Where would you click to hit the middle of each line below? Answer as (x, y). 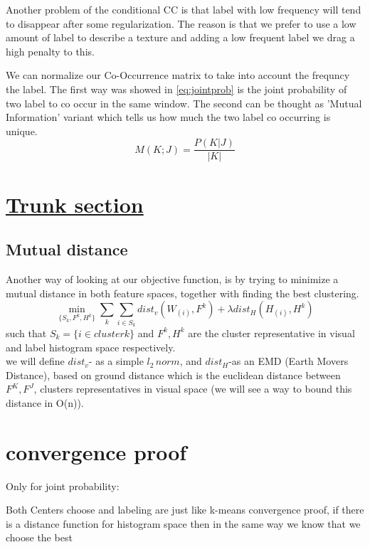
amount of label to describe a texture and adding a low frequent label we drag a (180, 37)
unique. (22, 131)
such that (26, 333)
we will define (35, 361)
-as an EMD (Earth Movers (289, 361)
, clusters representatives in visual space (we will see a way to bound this (193, 389)
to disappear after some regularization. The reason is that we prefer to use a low (181, 23)
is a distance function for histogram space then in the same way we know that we (183, 523)
